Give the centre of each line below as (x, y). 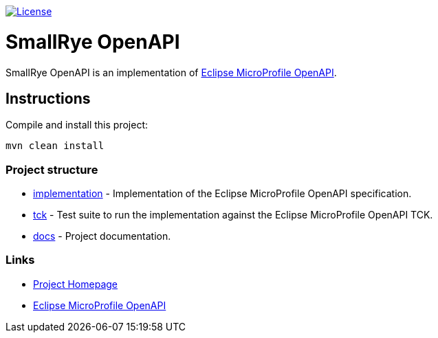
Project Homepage (75, 284)
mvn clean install (55, 146)
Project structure (52, 169)
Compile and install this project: (77, 125)
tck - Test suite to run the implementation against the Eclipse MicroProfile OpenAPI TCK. (233, 215)
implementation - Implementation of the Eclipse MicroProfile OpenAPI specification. (222, 194)
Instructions (48, 98)
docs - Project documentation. (102, 236)
